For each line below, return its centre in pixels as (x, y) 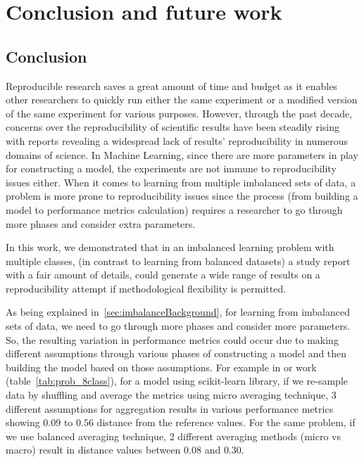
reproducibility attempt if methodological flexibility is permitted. (146, 288)
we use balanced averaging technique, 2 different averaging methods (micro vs (173, 436)
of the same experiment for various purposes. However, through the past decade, (179, 113)
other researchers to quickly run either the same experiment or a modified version (182, 100)
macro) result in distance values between (93, 450)
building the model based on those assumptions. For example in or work (161, 367)
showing (23, 422)
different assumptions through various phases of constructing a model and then (176, 353)
